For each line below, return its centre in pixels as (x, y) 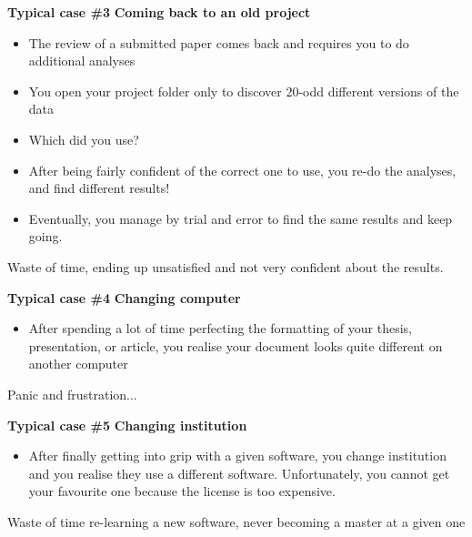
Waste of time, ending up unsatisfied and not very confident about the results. (226, 266)
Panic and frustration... (72, 394)
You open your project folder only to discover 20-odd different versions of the (244, 91)
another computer (78, 364)
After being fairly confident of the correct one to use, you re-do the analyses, (242, 170)
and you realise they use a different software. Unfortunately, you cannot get (239, 473)
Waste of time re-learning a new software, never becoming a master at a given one (236, 521)
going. (45, 236)
